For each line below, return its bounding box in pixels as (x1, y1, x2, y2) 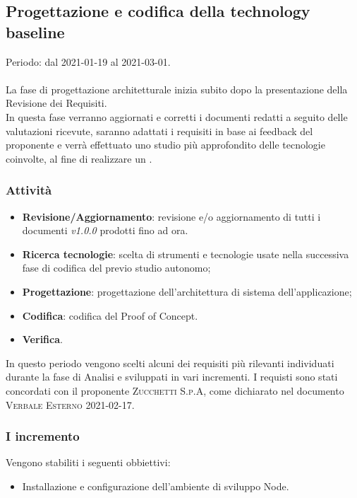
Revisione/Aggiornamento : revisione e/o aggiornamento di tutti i (22, 209, 321, 224)
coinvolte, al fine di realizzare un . (6, 151, 152, 166)
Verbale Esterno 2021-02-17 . (6, 397, 135, 412)
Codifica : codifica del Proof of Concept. (22, 308, 198, 323)
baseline (6, 21, 65, 42)
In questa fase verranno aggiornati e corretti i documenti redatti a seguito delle (6, 109, 348, 124)
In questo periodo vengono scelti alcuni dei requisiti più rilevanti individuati (6, 355, 334, 370)
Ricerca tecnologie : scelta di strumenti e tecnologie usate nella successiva (22, 246, 349, 261)
